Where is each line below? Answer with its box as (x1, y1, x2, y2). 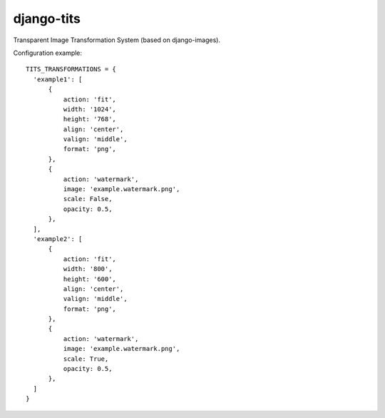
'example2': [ (33, 235, 83, 243)
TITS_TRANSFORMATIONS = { (26, 65, 117, 73)
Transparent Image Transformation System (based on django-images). (13, 36, 221, 44)
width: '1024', (63, 105, 117, 113)
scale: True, (63, 355, 109, 363)
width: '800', (63, 265, 113, 273)
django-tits (13, 11, 81, 26)
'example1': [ (33, 75, 83, 83)
